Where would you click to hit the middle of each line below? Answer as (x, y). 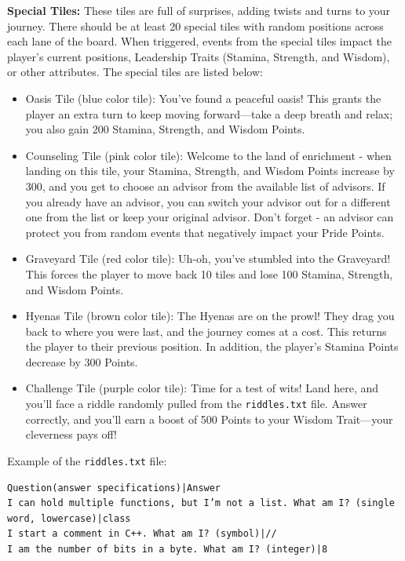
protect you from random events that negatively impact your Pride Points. (205, 232)
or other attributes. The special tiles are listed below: (135, 72)
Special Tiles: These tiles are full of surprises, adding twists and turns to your (199, 10)
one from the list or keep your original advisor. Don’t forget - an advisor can (210, 217)
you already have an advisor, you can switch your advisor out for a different (208, 201)
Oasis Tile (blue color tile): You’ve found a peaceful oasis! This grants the (203, 98)
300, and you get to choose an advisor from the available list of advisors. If (205, 186)
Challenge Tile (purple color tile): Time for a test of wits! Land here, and (202, 388)
